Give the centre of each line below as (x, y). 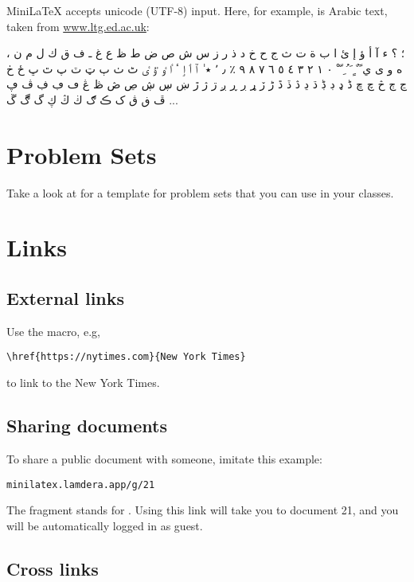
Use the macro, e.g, (53, 331)
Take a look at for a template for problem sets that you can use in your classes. (200, 192)
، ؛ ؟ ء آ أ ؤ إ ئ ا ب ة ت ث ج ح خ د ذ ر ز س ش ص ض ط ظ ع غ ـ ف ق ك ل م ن (206, 53)
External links (66, 298)
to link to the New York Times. (83, 383)
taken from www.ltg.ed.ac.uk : (78, 26)
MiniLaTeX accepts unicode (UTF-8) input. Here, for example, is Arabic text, (197, 10)
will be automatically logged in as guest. (105, 525)
